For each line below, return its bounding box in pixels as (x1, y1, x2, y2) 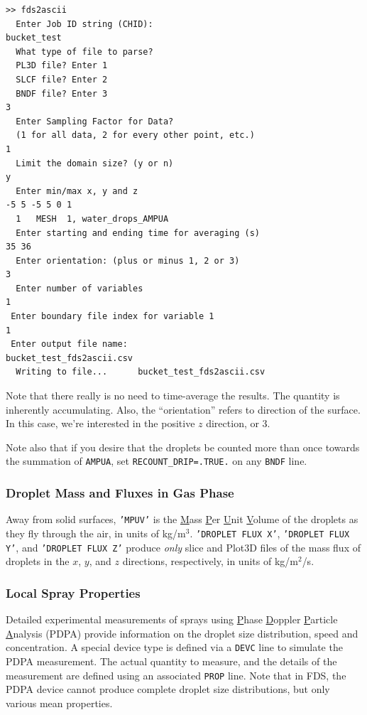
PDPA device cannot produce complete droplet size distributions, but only (6, 682, 330, 697)
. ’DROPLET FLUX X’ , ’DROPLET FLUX (190, 525, 350, 540)
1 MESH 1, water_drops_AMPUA (16, 213, 169, 224)
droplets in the (6, 554, 70, 569)
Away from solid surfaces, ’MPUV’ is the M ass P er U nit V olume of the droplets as (6, 512, 358, 527)
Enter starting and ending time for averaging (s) (16, 227, 260, 238)
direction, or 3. (206, 416, 270, 431)
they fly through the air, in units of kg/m (6, 525, 186, 540)
